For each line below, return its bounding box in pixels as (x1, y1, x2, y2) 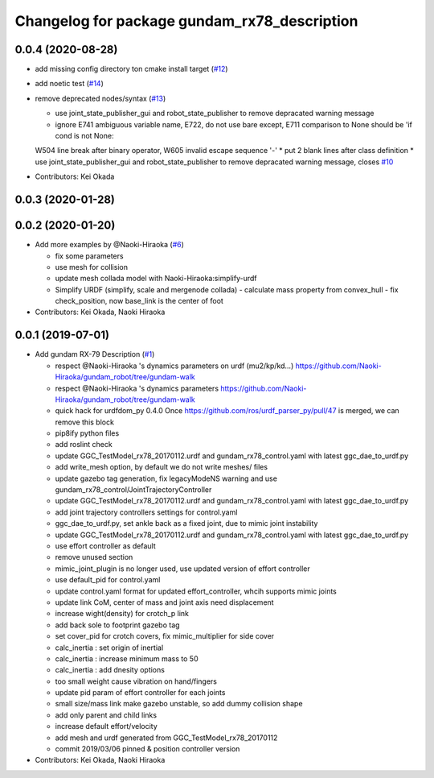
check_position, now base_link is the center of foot (55, 296, 224, 306)
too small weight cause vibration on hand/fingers (55, 677, 217, 686)
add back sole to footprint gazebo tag (55, 620, 180, 630)
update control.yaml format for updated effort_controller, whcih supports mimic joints (55, 586, 337, 596)
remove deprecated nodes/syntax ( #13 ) (35, 93, 166, 103)
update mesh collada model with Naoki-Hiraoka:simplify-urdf (55, 274, 257, 283)
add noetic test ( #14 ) (35, 79, 104, 89)
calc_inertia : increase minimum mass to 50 (55, 653, 199, 664)
